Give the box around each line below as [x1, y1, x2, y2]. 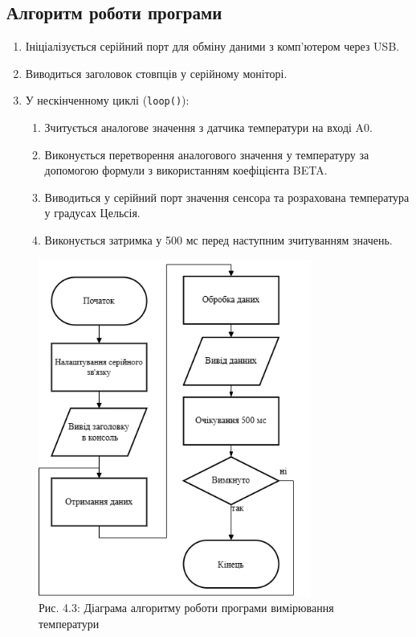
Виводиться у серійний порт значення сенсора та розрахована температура [44, 188, 410, 205]
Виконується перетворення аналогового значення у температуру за [44, 146, 369, 162]
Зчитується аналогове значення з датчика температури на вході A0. [44, 119, 373, 136]
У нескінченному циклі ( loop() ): [25, 92, 190, 109]
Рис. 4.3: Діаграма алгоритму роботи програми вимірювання [39, 599, 334, 616]
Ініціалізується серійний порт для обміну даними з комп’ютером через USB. [25, 38, 400, 55]
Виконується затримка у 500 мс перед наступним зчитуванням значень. [44, 232, 393, 249]
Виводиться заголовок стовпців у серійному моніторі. [25, 64, 288, 81]
